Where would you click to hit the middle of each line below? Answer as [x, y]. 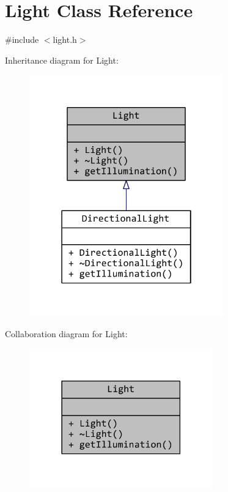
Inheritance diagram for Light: [62, 60]
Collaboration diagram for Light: [66, 333]
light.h [65, 39]
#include [22, 39]
